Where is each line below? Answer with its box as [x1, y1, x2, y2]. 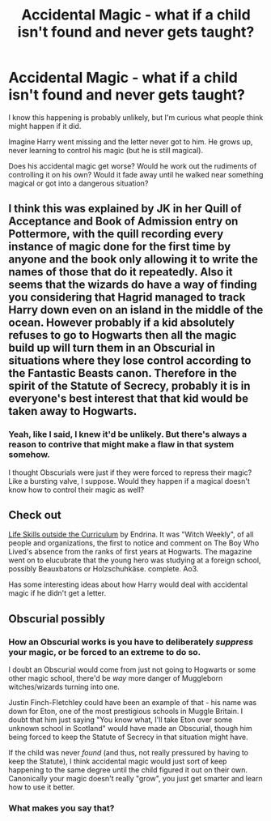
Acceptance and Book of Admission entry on [8, 215, 239, 229]
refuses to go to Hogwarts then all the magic [8, 328, 237, 342]
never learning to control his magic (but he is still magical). [8, 145, 204, 155]
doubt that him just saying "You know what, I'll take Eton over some [8, 715, 233, 725]
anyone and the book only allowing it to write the [8, 253, 259, 267]
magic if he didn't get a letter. [8, 588, 107, 598]
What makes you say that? [8, 802, 115, 814]
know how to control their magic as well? [8, 485, 145, 494]
